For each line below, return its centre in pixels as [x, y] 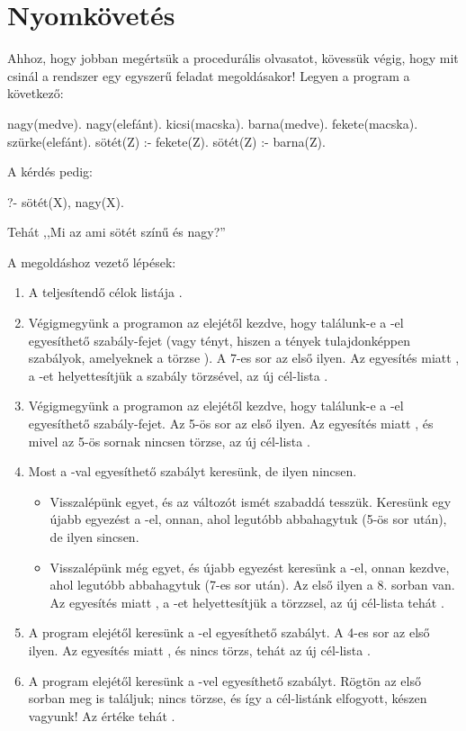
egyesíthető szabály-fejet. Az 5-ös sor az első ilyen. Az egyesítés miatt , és [231, 424]
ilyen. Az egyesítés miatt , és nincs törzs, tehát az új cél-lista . [199, 650]
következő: [36, 93]
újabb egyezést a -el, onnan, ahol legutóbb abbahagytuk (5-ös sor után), [248, 519]
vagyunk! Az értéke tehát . [102, 715]
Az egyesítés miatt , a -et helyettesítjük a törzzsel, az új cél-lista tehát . [247, 602]
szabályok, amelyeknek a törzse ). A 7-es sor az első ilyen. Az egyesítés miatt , [244, 358]
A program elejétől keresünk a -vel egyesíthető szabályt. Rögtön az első [224, 680]
